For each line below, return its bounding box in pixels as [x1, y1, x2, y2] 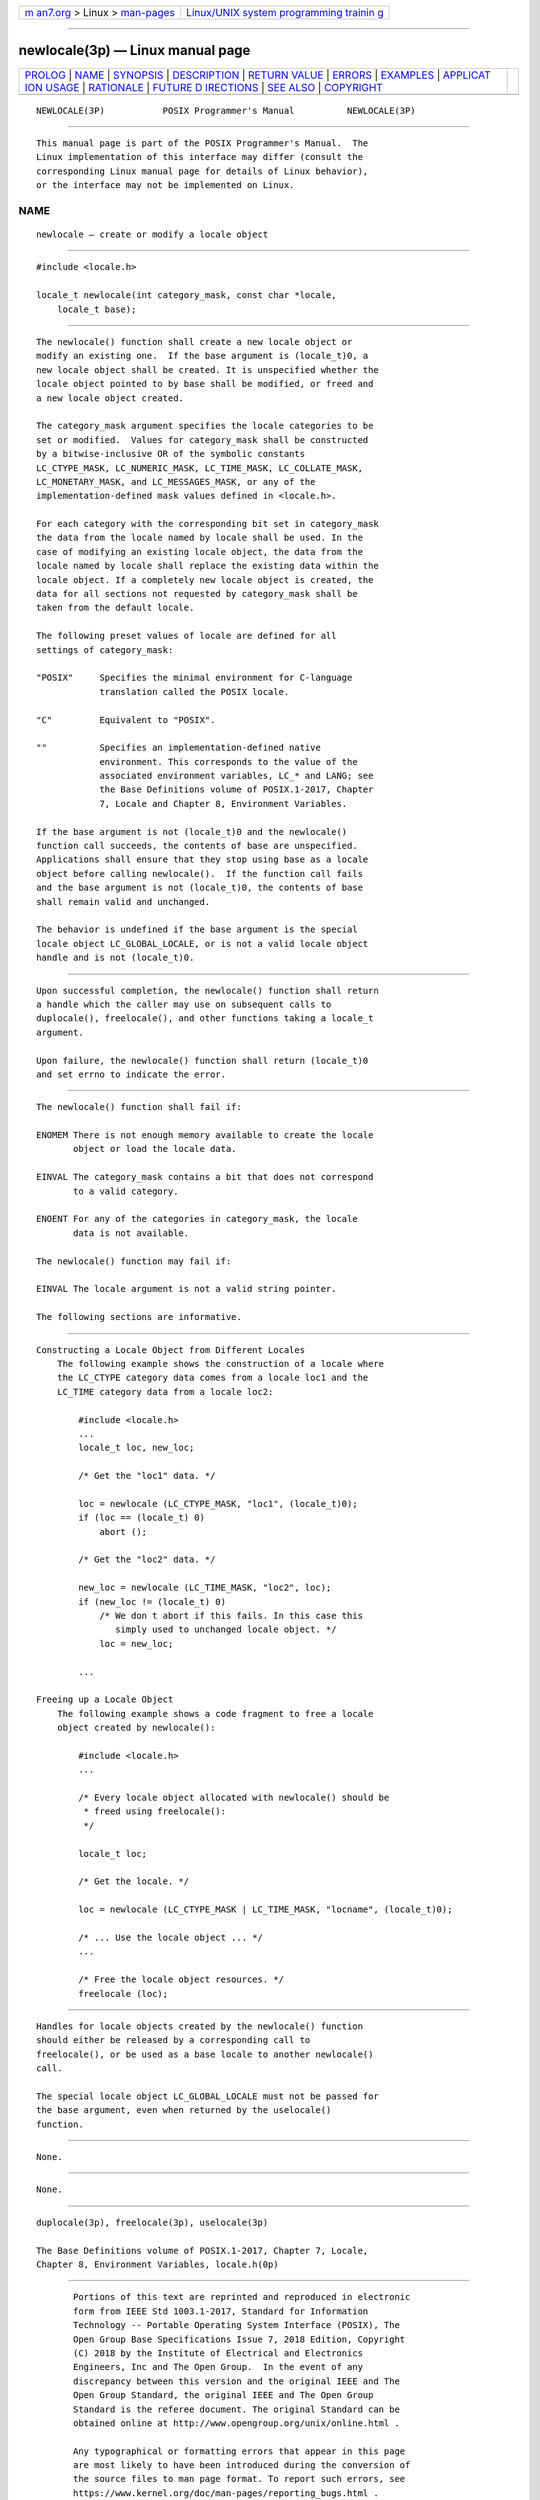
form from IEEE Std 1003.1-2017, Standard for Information [73, 2305, 369, 2317]
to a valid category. [73, 1185, 179, 1197]
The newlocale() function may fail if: [36, 1255, 232, 1267]
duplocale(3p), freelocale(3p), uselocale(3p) [36, 2216, 269, 2228]
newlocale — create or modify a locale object [36, 229, 269, 240]
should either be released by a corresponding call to [36, 2035, 311, 2046]
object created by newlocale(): [56, 1722, 216, 1734]
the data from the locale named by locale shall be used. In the [36, 532, 364, 544]
